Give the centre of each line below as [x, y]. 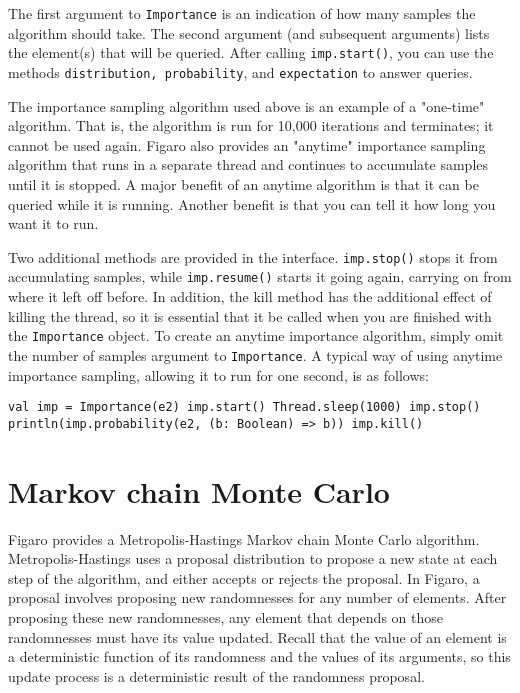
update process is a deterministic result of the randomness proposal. [216, 675]
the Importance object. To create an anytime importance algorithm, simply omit [256, 335]
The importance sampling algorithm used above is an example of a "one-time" [246, 105]
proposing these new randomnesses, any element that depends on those [225, 616]
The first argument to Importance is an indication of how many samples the [242, 13]
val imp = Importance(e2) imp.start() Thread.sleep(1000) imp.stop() [244, 407]
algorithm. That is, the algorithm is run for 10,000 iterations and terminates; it [251, 125]
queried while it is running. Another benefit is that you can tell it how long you [252, 203]
